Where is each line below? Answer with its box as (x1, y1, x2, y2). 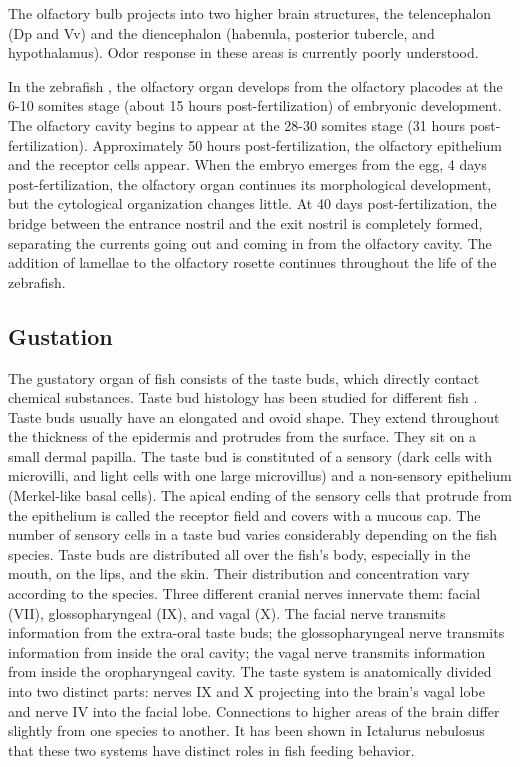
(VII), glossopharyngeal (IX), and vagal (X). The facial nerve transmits (8, 602, 446, 623)
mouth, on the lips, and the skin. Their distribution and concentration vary (8, 563, 470, 584)
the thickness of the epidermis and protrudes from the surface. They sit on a (8, 426, 477, 447)
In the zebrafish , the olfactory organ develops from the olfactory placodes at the (8, 75, 503, 96)
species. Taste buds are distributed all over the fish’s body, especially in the (8, 543, 471, 564)
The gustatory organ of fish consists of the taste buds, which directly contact (8, 367, 480, 388)
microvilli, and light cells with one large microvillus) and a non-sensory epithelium (8, 465, 512, 486)
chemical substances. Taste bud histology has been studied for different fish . (8, 387, 478, 408)
